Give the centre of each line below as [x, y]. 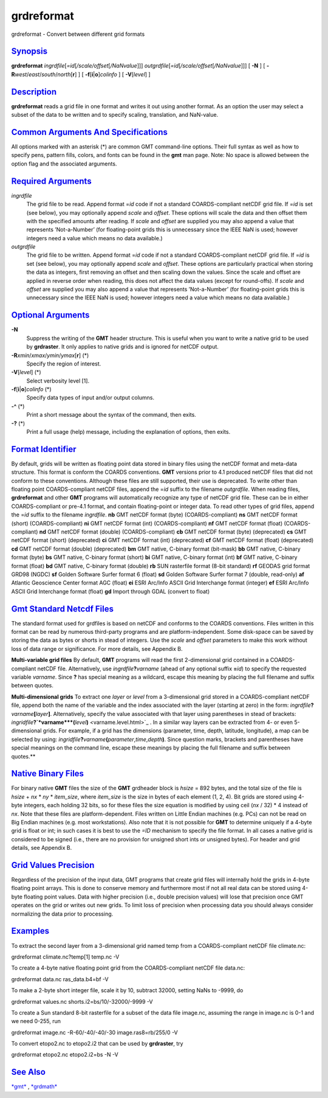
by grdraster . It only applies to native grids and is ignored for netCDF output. [122, 347]
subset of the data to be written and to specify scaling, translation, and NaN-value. [115, 115]
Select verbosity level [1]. [58, 381]
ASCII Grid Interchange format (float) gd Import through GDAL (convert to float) [111, 591]
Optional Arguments [50, 315]
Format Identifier [44, 449]
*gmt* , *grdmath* [34, 1086]
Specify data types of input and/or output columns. [91, 398]
